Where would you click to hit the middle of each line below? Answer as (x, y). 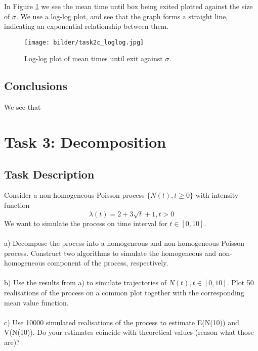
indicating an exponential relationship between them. (87, 26)
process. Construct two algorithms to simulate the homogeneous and (110, 253)
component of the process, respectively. (108, 263)
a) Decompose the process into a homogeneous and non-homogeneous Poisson (124, 243)
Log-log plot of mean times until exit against (94, 58)
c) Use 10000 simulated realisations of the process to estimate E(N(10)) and (122, 322)
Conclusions (36, 86)
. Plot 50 (240, 282)
